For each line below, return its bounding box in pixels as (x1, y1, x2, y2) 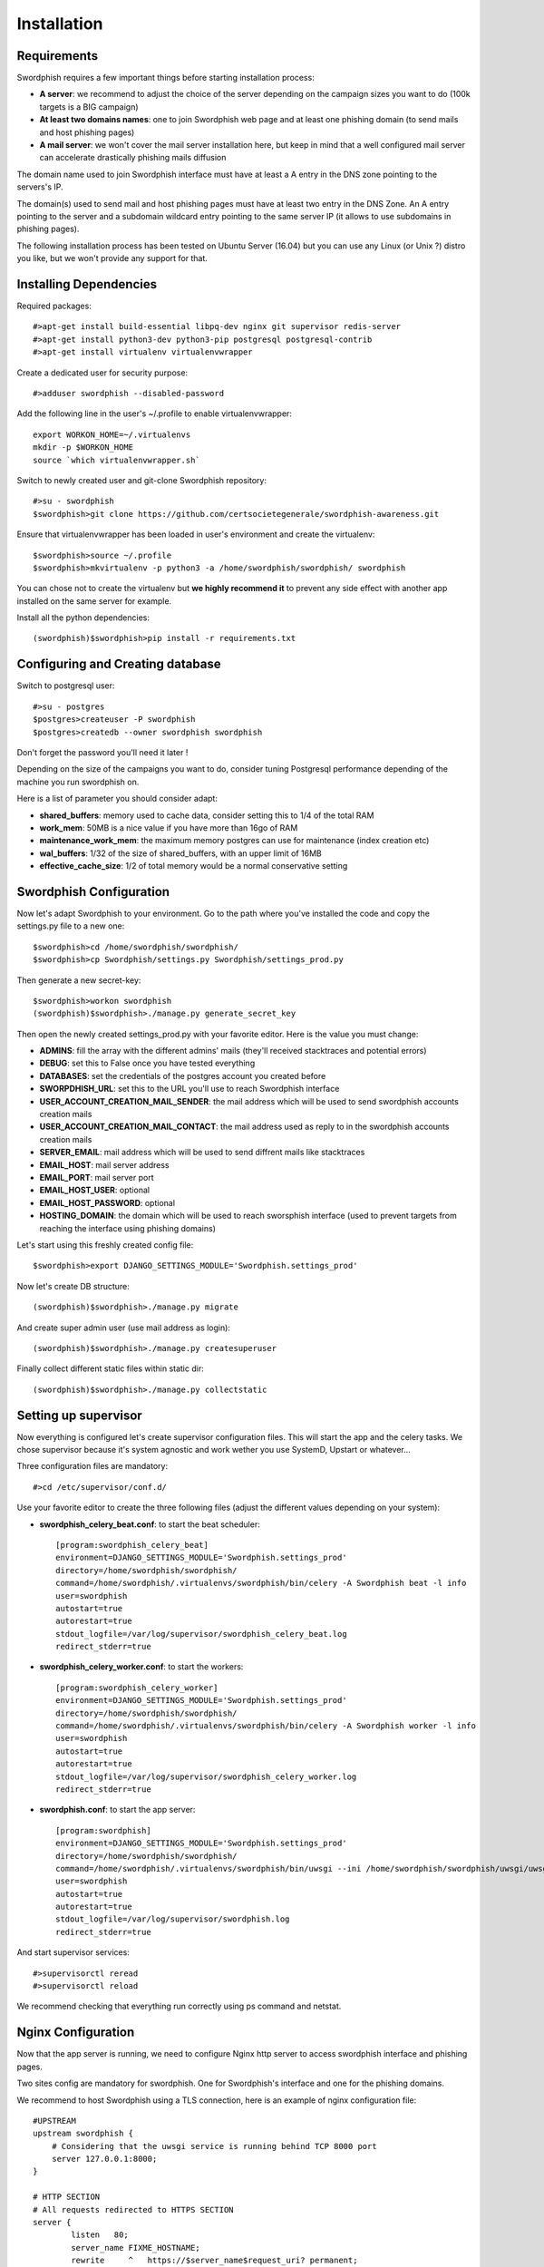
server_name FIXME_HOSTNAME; (71, 2243, 201, 2252)
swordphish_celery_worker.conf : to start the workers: (39, 1661, 244, 1672)
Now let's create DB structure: (16, 1280, 131, 1291)
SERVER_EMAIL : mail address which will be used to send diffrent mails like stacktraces (39, 1147, 365, 1158)
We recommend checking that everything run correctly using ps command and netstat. (16, 2000, 342, 2012)
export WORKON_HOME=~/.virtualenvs (33, 429, 191, 440)
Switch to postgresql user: (16, 680, 115, 691)
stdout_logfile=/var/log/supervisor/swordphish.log (55, 1914, 290, 1924)
